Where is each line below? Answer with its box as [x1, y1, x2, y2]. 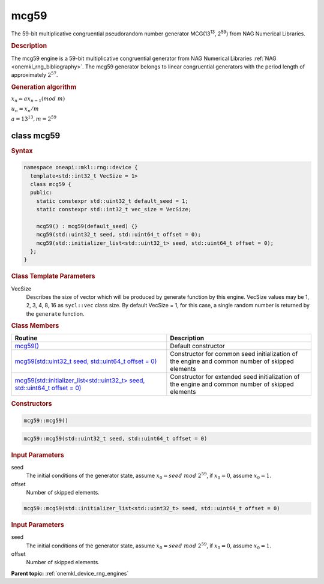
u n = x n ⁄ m [11, 105, 39, 113]
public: [30, 189, 53, 196]
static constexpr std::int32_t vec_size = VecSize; [36, 206, 192, 213]
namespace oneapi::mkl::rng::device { [23, 164, 138, 171]
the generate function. [26, 310, 85, 318]
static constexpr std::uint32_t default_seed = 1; [36, 197, 188, 204]
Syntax [11, 146, 33, 155]
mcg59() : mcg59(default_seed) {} [36, 223, 138, 229]
